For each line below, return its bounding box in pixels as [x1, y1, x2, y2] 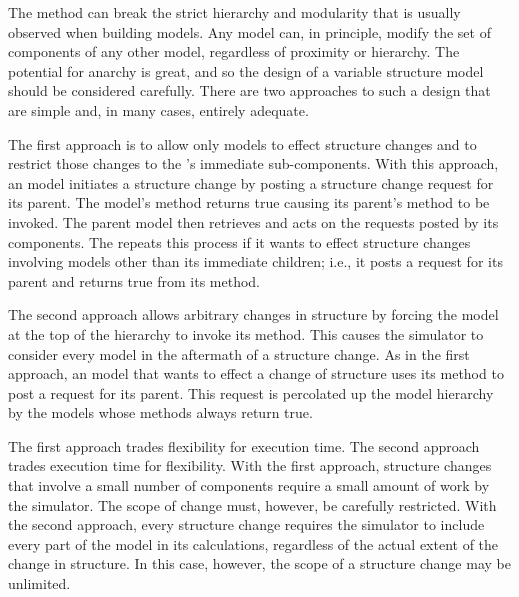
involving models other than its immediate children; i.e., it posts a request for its [8, 251, 503, 272]
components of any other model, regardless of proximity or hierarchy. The [8, 41, 460, 62]
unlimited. [8, 573, 71, 594]
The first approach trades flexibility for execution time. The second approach [8, 435, 480, 456]
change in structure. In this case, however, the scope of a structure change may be [8, 553, 511, 574]
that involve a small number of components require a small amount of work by [8, 475, 490, 496]
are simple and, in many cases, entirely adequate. [8, 99, 309, 120]
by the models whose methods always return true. [8, 402, 313, 423]
